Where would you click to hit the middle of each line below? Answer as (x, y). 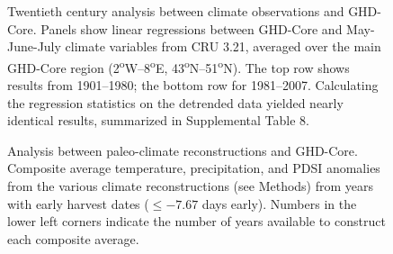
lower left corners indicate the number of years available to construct (196, 221)
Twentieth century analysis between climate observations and (176, 11)
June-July (34, 46)
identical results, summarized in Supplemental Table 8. (158, 120)
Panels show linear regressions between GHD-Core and (192, 28)
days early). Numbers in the (279, 203)
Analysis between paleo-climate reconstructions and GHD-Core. (183, 150)
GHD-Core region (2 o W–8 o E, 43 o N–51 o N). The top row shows (179, 66)
